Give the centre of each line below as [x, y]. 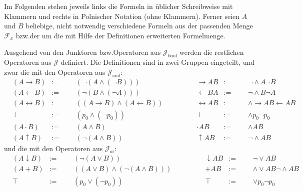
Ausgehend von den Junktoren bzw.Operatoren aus [82, 52]
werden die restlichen [212, 52]
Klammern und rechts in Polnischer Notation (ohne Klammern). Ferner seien [122, 16]
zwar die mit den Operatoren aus [55, 72]
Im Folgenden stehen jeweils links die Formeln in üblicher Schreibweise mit [118, 6]
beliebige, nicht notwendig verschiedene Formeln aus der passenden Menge [139, 26]
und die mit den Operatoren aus [53, 148]
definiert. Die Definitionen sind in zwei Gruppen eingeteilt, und [158, 62]
